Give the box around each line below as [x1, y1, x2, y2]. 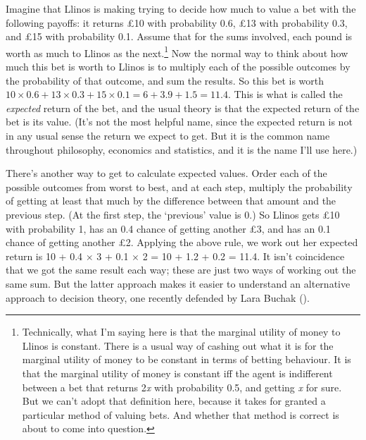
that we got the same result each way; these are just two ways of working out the [6, 262, 356, 277]
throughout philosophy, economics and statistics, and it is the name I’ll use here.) [6, 142, 358, 157]
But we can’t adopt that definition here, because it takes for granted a [22, 393, 326, 408]
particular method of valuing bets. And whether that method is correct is [22, 407, 339, 422]
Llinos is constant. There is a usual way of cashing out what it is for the [22, 338, 334, 353]
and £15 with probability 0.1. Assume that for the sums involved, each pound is [6, 29, 353, 44]
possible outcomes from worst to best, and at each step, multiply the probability [6, 179, 353, 194]
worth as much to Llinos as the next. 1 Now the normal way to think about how [6, 43, 348, 60]
